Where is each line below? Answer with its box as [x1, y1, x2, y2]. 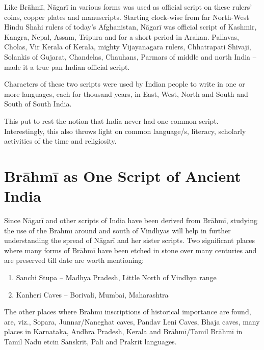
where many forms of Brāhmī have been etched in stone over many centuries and [4, 245, 257, 255]
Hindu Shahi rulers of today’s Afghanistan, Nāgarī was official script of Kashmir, [4, 21, 257, 32]
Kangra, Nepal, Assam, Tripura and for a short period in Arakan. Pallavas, [4, 31, 239, 42]
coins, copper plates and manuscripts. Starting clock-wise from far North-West [4, 11, 249, 22]
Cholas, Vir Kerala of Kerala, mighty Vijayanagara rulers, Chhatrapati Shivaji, [4, 41, 251, 52]
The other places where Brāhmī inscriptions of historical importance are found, [4, 306, 251, 317]
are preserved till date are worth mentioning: [4, 255, 144, 265]
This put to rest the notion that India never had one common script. [4, 115, 219, 126]
